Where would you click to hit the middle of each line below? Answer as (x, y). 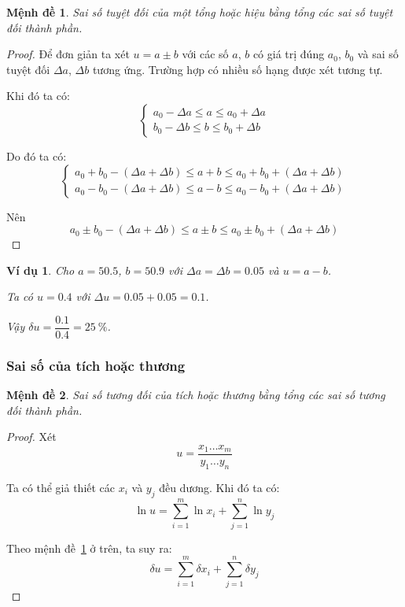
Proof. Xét (31, 437)
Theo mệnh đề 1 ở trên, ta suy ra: (89, 548)
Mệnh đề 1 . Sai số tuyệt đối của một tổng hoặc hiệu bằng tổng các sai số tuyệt (200, 12)
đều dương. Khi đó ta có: (219, 487)
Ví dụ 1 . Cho (40, 270)
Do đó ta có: (37, 155)
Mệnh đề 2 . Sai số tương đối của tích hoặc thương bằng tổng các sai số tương (196, 395)
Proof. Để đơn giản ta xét (68, 54)
